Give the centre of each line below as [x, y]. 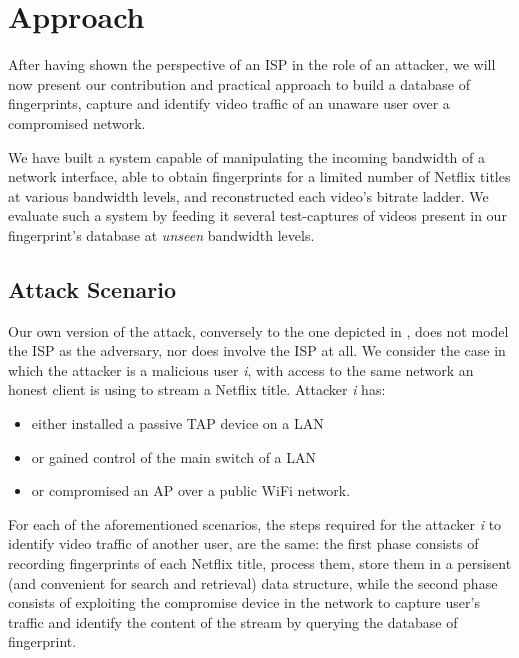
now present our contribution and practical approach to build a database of [239, 83]
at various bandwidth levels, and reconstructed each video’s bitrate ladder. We [248, 195]
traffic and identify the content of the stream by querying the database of [233, 621]
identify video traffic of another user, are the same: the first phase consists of [243, 543]
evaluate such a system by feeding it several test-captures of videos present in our [257, 215]
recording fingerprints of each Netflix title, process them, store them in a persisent [260, 563]
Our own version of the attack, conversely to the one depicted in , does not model [258, 330]
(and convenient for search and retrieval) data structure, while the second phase [253, 582]
